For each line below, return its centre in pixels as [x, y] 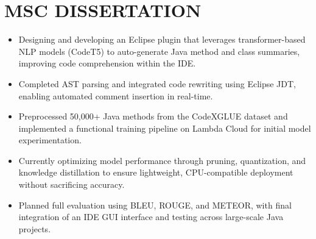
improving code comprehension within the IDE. [107, 63]
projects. [35, 228]
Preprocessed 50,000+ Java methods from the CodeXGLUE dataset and [153, 116]
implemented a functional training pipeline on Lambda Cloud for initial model [165, 128]
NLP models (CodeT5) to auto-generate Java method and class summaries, [159, 51]
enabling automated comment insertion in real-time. [116, 95]
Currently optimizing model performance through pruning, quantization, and [162, 160]
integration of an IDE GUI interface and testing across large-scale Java [151, 217]
